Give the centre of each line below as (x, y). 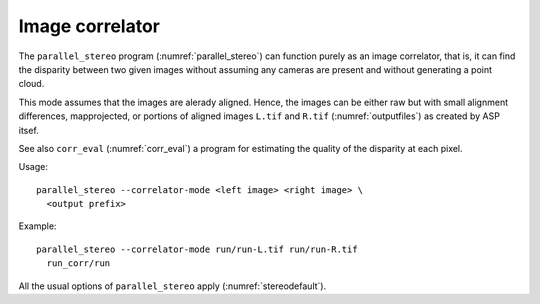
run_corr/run (78, 263)
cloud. (31, 84)
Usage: (33, 167)
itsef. (28, 130)
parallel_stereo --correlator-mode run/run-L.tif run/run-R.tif (197, 249)
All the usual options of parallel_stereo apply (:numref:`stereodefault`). (172, 286)
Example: (37, 226)
